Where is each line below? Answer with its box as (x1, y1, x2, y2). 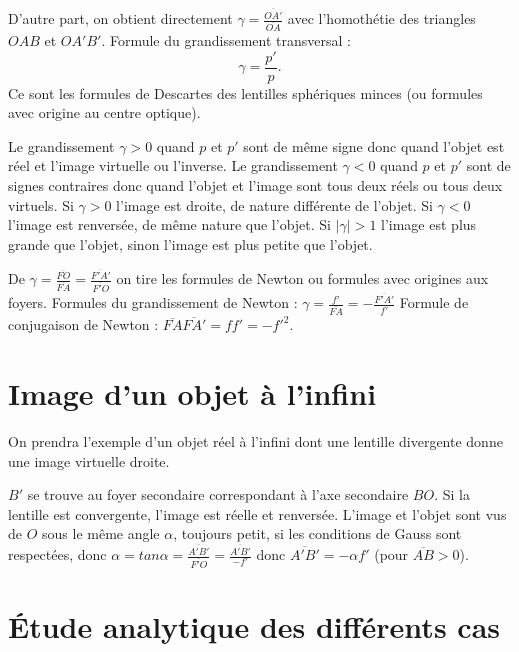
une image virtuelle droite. (8, 450, 170, 471)
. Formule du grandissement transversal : (101, 29, 351, 50)
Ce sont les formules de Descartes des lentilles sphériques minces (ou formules (8, 82, 483, 103)
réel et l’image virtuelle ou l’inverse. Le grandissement (8, 155, 338, 176)
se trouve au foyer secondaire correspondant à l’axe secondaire (27, 484, 409, 505)
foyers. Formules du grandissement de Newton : (8, 292, 298, 313)
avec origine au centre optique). (8, 102, 201, 123)
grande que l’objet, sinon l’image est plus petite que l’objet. (8, 233, 373, 254)
